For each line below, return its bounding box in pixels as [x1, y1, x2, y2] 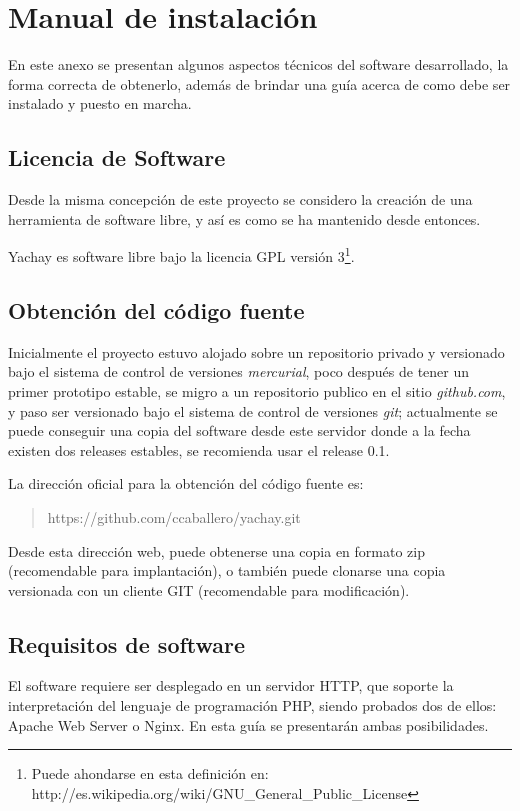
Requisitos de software [8, 628, 246, 659]
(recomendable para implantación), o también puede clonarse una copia [8, 560, 446, 581]
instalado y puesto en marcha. [8, 93, 192, 114]
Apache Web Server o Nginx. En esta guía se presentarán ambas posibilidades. [8, 714, 489, 735]
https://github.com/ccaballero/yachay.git [47, 506, 301, 527]
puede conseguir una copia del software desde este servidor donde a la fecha [8, 420, 471, 441]
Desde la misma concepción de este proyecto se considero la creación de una [8, 189, 473, 210]
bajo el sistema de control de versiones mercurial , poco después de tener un [8, 361, 470, 382]
